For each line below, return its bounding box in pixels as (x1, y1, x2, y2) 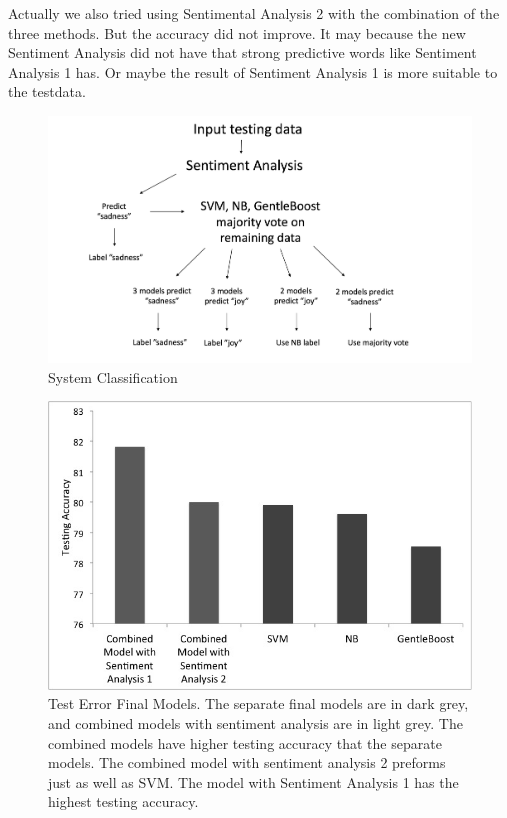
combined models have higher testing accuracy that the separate (48, 732, 442, 753)
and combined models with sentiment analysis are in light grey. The (48, 713, 463, 734)
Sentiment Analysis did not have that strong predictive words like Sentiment (8, 42, 477, 63)
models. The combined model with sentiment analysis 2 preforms (48, 752, 446, 773)
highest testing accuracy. (48, 791, 199, 812)
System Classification (48, 366, 178, 387)
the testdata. (8, 81, 86, 102)
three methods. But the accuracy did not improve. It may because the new (8, 22, 466, 43)
